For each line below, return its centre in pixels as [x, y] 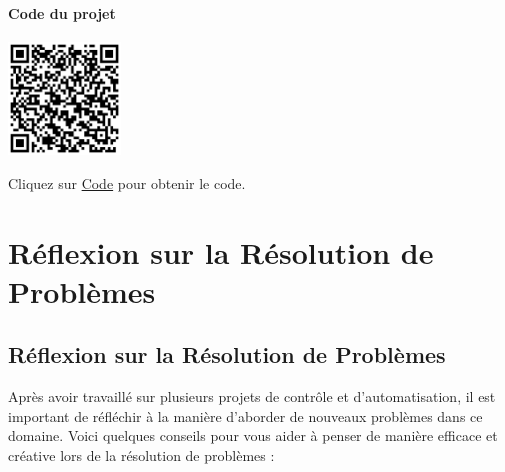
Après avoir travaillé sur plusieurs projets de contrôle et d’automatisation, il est [252, 396]
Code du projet [62, 12]
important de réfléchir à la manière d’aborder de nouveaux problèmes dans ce [245, 415]
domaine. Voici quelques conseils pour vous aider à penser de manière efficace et [253, 435]
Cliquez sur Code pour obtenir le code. [127, 182]
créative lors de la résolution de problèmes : [141, 454]
